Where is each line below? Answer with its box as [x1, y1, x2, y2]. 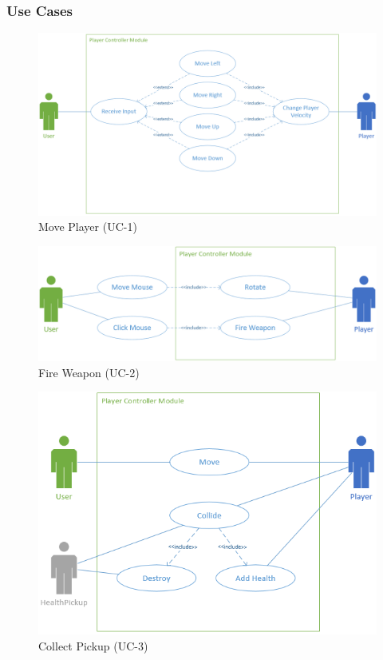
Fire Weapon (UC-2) [38, 364, 140, 380]
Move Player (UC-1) [38, 218, 137, 235]
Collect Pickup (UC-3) [38, 637, 148, 654]
